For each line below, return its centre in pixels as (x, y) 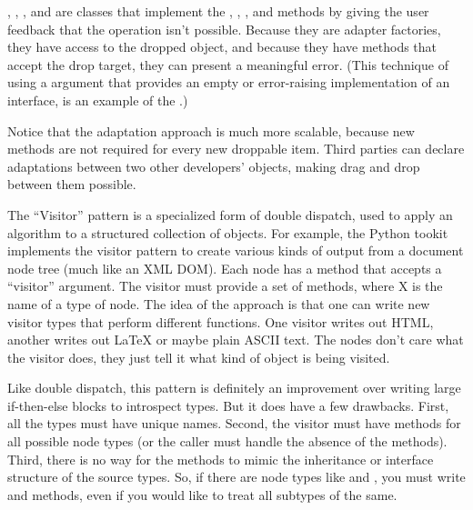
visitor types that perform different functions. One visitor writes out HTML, (221, 321)
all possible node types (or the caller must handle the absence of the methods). (227, 441)
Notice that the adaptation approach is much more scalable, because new (211, 130)
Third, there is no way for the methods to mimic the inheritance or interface (221, 459)
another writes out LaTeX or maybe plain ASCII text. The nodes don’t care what (236, 340)
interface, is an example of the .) (98, 100)
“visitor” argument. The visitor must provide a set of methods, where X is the (225, 286)
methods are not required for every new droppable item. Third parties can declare (236, 149)
